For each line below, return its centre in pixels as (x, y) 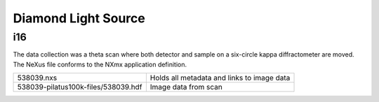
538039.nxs (37, 78)
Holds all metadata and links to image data (220, 78)
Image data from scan (186, 87)
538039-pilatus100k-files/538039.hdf (80, 87)
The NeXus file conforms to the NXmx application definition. (100, 64)
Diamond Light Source (79, 18)
